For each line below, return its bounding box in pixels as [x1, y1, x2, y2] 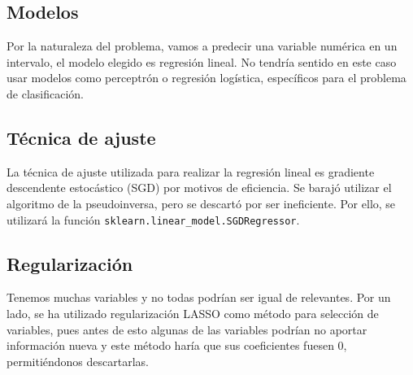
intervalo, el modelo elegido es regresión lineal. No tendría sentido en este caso [7, 53, 397, 70]
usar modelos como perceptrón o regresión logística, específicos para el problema [7, 69, 406, 86]
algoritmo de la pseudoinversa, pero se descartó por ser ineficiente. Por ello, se [7, 194, 396, 211]
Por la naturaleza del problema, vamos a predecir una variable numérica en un [7, 37, 398, 55]
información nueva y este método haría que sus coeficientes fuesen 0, [7, 337, 347, 354]
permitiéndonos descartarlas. [7, 352, 149, 369]
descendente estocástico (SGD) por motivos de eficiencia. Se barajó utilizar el [7, 179, 392, 196]
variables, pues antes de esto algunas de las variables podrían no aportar [7, 320, 367, 338]
